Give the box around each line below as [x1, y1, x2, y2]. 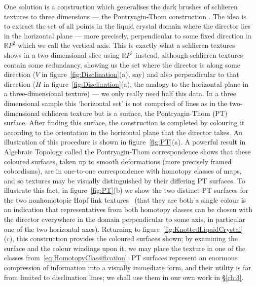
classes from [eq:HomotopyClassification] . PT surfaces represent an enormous [4, 252, 238, 263]
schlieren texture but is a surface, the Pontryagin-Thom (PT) [42, 107, 228, 118]
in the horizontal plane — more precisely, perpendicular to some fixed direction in [4, 30, 252, 40]
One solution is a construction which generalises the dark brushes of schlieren [4, 1, 238, 11]
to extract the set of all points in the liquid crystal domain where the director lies [4, 21, 251, 31]
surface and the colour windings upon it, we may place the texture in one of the [4, 243, 246, 253]
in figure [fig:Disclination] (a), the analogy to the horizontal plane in [43, 78, 249, 89]
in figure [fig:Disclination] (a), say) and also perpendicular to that [41, 69, 239, 79]
